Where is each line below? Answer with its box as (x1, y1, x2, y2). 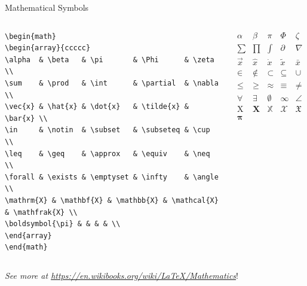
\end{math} (5, 243, 48, 252)
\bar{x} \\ (5, 114, 48, 123)
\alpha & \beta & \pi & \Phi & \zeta (5, 55, 214, 64)
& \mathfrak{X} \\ (5, 208, 78, 217)
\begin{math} (5, 32, 56, 41)
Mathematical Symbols (5, 1, 89, 13)
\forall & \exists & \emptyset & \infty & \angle (5, 172, 219, 181)
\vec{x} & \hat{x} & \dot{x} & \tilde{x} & (5, 102, 189, 111)
